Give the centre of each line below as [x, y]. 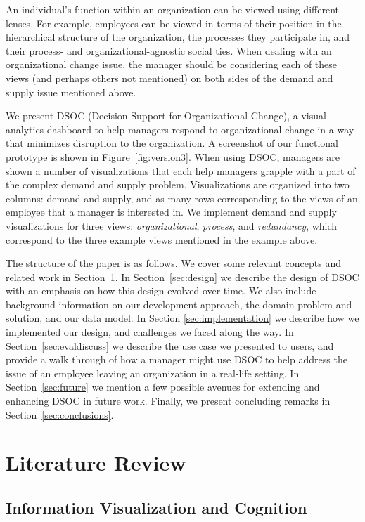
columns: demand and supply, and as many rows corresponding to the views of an [182, 198]
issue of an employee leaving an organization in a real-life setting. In [153, 373]
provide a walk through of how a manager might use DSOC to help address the [177, 359]
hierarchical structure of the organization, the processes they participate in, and [178, 37]
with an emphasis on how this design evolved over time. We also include [161, 291]
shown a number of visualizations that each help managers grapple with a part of [181, 170]
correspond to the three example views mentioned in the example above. [162, 239]
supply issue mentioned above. [71, 92]
